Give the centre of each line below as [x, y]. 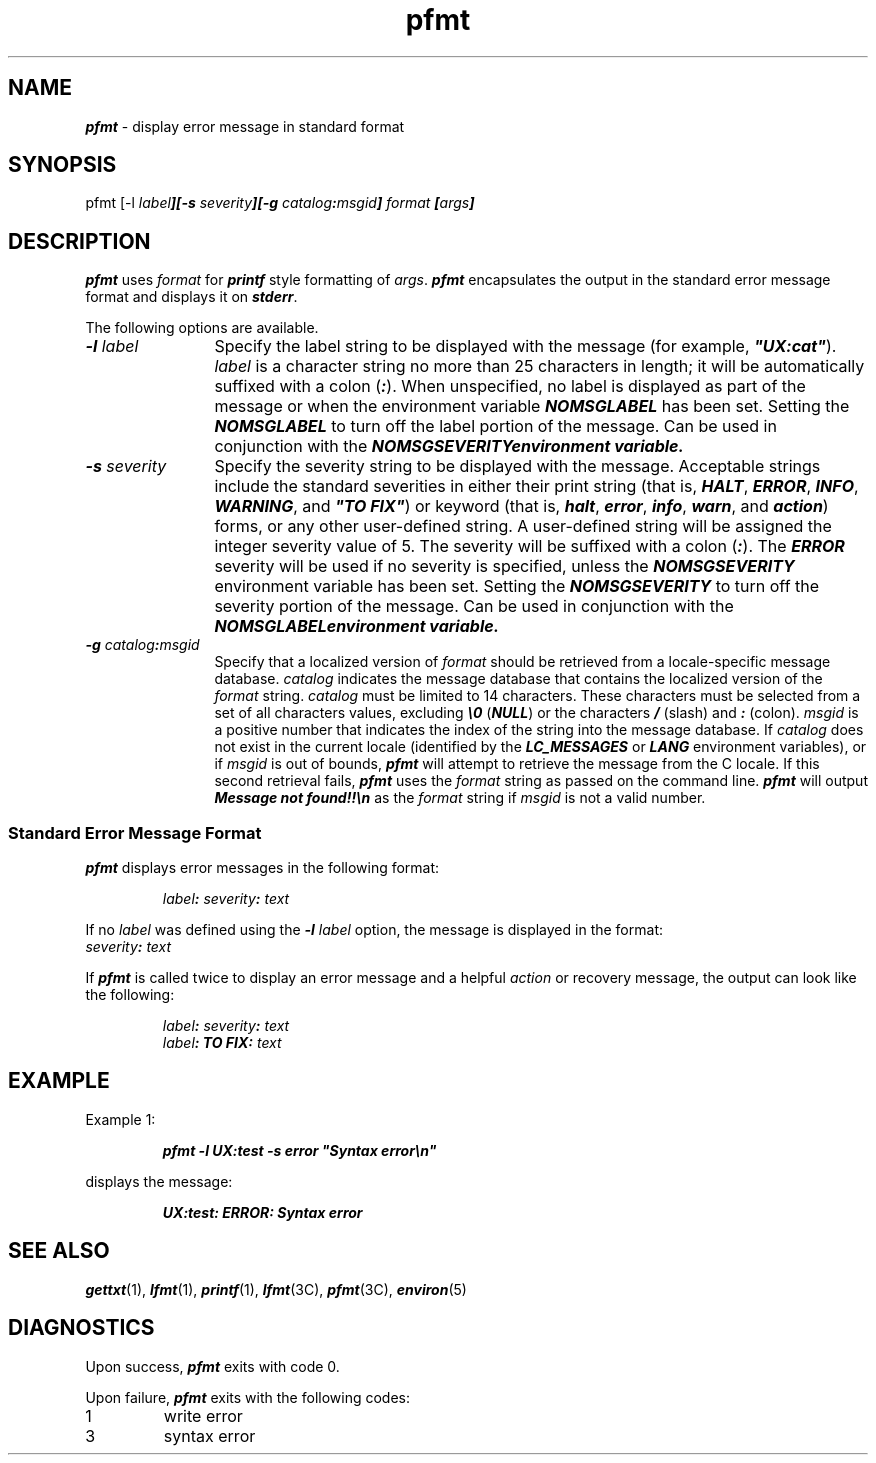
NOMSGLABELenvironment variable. [356, 626]
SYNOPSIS [62, 165]
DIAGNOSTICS [81, 1328]
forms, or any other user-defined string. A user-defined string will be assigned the [523, 526]
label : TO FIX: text [222, 1043]
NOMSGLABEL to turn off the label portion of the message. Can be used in [495, 426]
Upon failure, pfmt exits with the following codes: [248, 1397]
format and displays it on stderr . [191, 297]
